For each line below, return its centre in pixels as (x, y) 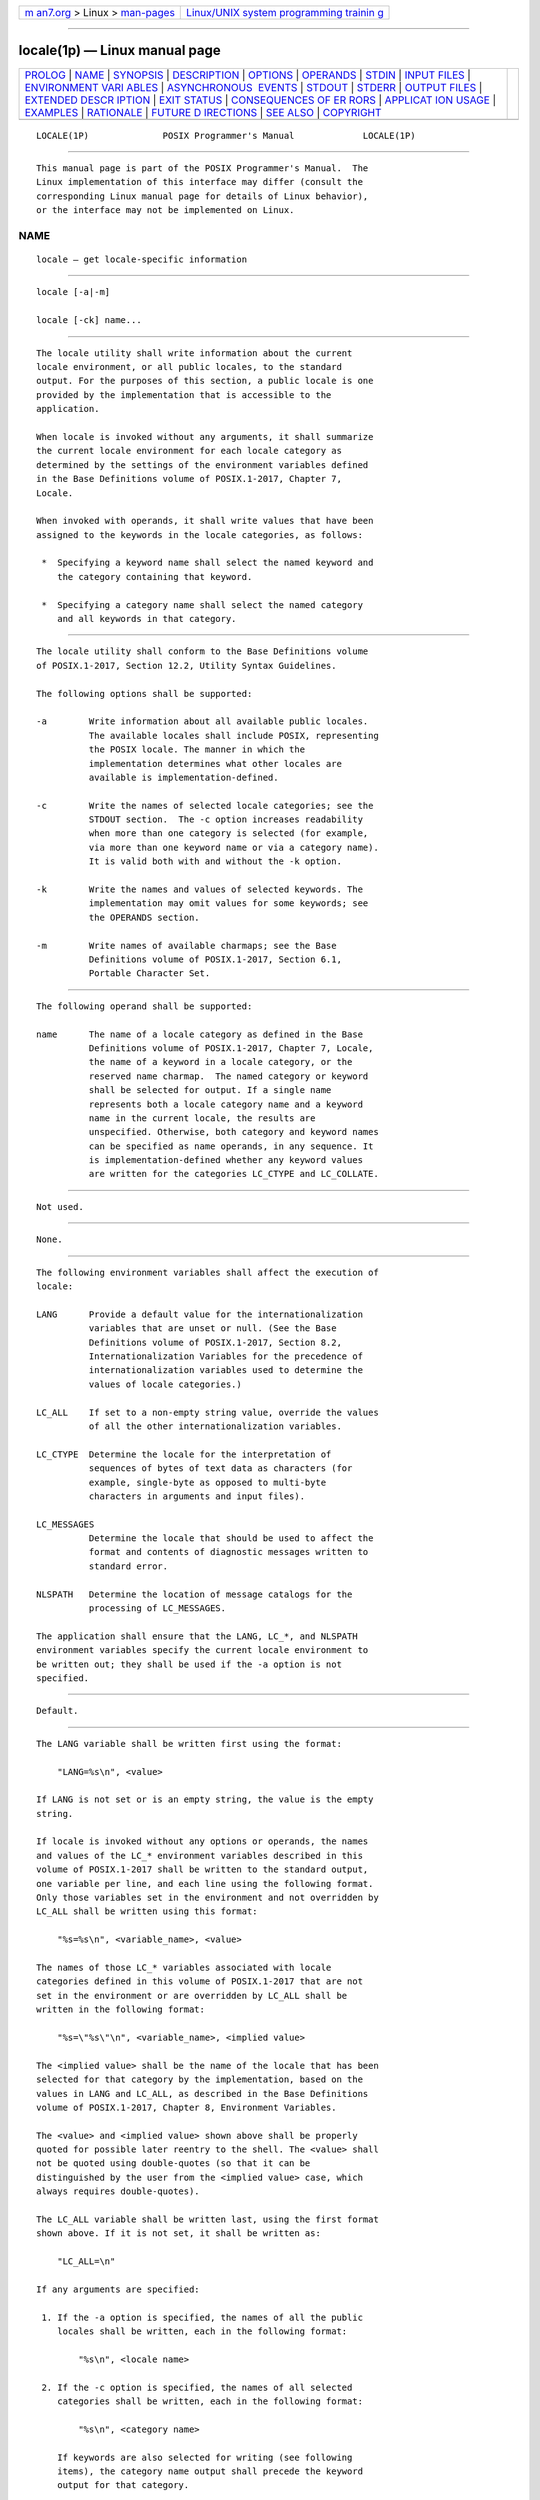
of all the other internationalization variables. (215, 1426)
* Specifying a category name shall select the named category (202, 604)
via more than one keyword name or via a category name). (233, 847)
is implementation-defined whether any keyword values (226, 1160)
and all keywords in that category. (146, 619)
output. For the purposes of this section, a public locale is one (205, 381)
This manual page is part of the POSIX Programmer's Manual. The (202, 168)
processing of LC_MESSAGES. (157, 1608)
